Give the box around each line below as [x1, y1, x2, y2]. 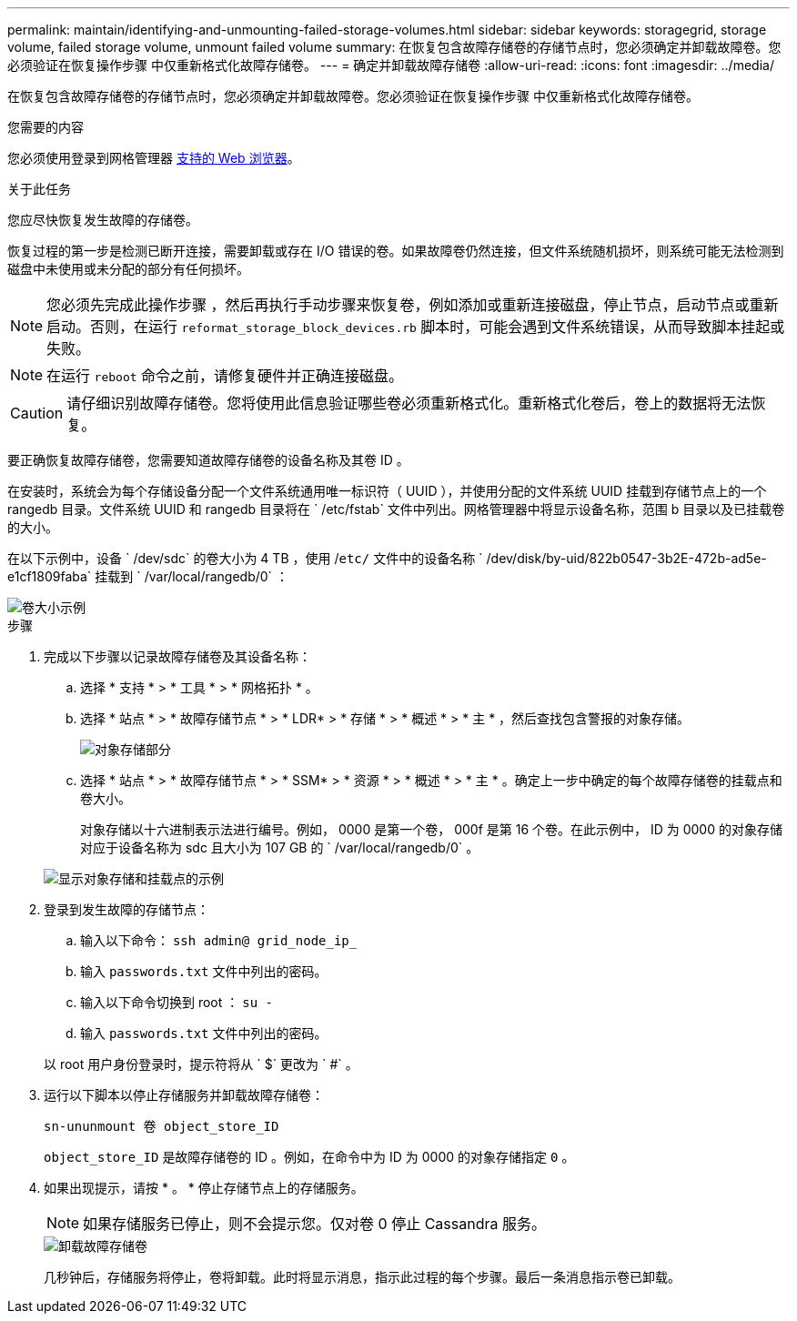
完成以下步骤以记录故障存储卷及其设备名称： [44, 649, 311, 664]
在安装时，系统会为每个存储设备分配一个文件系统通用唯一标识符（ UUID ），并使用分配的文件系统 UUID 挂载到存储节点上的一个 [7, 483, 767, 499]
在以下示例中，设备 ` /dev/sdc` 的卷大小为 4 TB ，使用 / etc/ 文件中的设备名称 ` [7, 550, 483, 566]
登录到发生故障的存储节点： [44, 902, 209, 917]
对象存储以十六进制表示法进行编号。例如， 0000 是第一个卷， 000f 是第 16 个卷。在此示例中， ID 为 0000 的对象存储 [80, 822, 782, 837]
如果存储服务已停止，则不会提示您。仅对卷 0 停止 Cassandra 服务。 [83, 1215, 546, 1233]
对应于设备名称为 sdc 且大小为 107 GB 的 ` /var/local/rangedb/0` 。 [80, 840, 479, 855]
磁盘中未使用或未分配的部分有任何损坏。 [7, 261, 249, 277]
